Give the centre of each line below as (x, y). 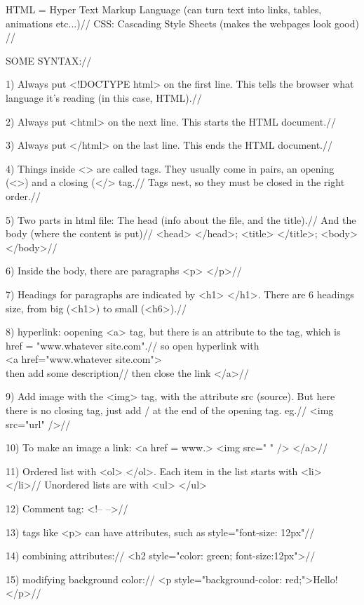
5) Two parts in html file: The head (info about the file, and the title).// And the (181, 219)
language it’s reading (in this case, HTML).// (104, 97)
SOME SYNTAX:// (49, 60)
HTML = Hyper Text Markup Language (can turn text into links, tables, (164, 9)
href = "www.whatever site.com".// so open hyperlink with (133, 345)
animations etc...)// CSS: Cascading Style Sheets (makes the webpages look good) (182, 23)
